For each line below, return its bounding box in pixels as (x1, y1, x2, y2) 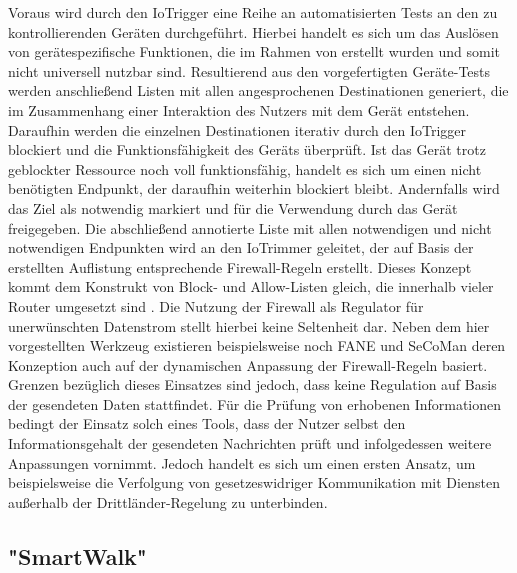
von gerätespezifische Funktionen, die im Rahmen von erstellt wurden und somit (8, 41, 500, 62)
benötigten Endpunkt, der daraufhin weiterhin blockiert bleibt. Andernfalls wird (8, 178, 500, 199)
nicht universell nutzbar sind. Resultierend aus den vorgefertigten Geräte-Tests (8, 60, 491, 81)
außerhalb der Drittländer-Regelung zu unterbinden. (8, 491, 328, 512)
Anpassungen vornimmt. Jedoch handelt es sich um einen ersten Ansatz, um (8, 452, 476, 473)
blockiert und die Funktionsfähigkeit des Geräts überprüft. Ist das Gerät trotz (8, 139, 486, 160)
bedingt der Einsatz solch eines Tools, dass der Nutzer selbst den (8, 413, 406, 434)
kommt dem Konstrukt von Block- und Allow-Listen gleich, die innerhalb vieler (8, 276, 494, 297)
